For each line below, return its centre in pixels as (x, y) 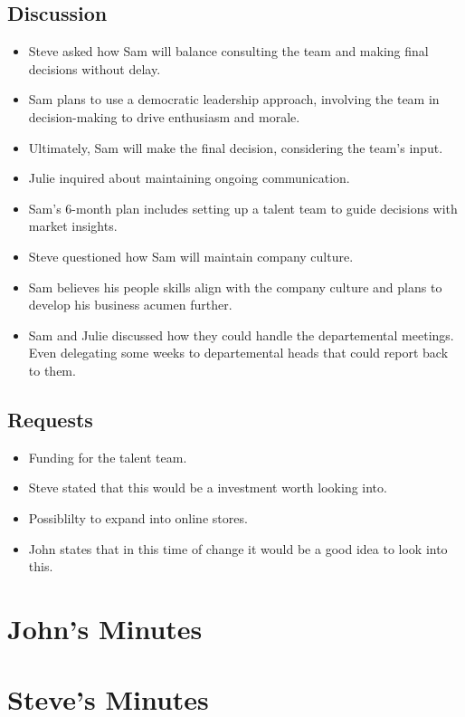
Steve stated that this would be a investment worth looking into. (208, 488)
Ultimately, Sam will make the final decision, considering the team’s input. (236, 147)
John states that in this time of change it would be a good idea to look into (238, 548)
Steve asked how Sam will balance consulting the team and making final (228, 51)
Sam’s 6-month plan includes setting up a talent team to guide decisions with (243, 208)
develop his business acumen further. (130, 305)
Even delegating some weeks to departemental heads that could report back (238, 353)
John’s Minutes (105, 628)
